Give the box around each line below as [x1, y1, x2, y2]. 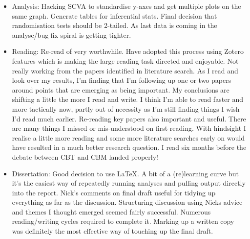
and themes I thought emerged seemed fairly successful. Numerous [12, 206, 211, 216]
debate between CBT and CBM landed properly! [12, 151, 158, 162]
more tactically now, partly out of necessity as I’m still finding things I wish [12, 103, 240, 114]
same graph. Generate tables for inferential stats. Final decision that [12, 10, 217, 21]
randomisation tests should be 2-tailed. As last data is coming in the [12, 20, 217, 30]
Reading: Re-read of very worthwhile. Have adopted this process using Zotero [12, 46, 244, 56]
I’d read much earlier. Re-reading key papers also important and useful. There [12, 113, 246, 123]
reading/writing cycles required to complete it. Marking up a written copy [12, 216, 234, 226]
